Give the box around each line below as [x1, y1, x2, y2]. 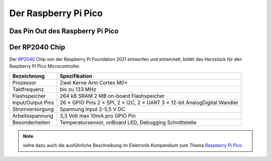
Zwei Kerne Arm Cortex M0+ [59, 79, 128, 86]
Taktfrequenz [12, 86, 44, 93]
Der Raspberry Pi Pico [9, 8, 103, 19]
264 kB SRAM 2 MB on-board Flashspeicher [59, 92, 165, 99]
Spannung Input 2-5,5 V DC [59, 105, 125, 113]
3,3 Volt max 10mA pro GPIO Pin [59, 112, 136, 119]
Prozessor [12, 79, 37, 86]
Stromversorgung [12, 105, 54, 113]
